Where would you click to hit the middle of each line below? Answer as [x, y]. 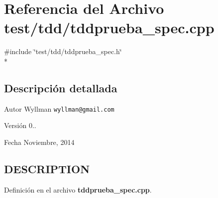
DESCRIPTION [47, 168]
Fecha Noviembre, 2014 [39, 142]
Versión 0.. [20, 125]
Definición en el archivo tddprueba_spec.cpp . [78, 189]
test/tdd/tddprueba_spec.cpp [109, 28]
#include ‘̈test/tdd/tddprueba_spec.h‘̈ [63, 51]
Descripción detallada [61, 88]
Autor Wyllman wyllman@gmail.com [59, 108]
